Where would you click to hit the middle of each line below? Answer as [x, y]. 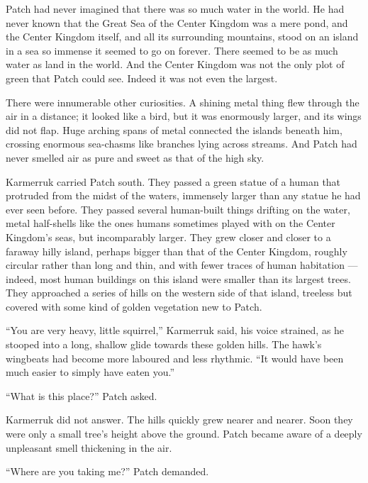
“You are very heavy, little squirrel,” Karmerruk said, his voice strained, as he [175, 330]
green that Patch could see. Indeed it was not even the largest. [142, 78]
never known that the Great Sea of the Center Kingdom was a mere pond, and [177, 22]
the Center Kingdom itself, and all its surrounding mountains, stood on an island [182, 37]
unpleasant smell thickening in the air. [89, 447]
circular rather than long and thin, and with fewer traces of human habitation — [182, 265]
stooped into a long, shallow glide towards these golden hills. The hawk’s [164, 344]
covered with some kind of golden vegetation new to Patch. [134, 306]
